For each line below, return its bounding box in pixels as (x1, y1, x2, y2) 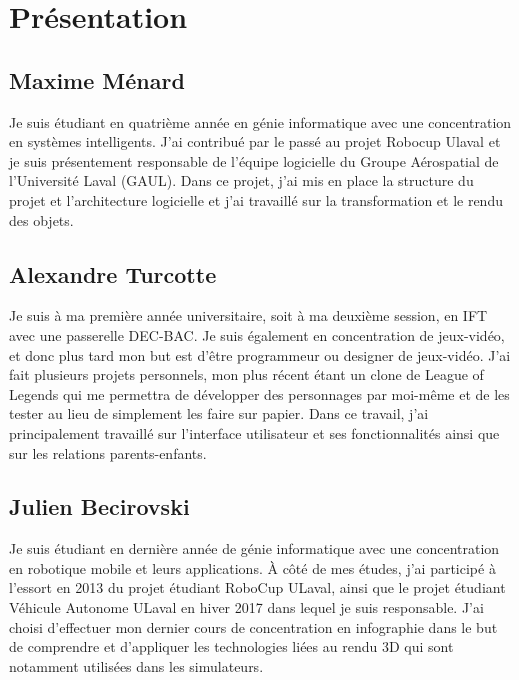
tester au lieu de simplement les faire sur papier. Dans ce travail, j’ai (9, 403, 429, 424)
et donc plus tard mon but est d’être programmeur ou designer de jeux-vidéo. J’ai (9, 344, 511, 365)
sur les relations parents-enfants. (9, 442, 207, 463)
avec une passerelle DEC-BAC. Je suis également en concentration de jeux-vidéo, (9, 324, 505, 345)
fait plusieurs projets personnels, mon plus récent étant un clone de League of (9, 364, 484, 385)
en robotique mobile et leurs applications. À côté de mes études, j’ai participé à (9, 557, 496, 578)
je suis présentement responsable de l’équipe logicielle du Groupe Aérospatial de (9, 150, 499, 171)
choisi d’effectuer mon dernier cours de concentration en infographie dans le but (9, 616, 498, 637)
